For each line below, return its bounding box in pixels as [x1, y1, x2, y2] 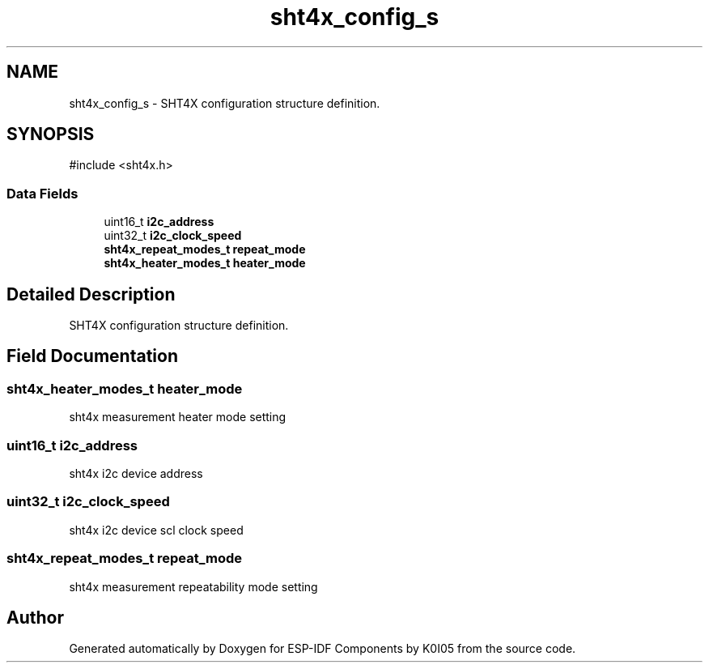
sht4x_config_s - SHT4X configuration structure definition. [69, 96, 380, 110]
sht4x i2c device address [69, 467, 203, 480]
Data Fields [6, 185, 79, 202]
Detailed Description [6, 283, 176, 305]
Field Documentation [6, 346, 178, 367]
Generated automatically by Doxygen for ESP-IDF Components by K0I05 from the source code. [69, 641, 576, 656]
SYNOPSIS [6, 124, 95, 145]
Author [6, 607, 64, 628]
